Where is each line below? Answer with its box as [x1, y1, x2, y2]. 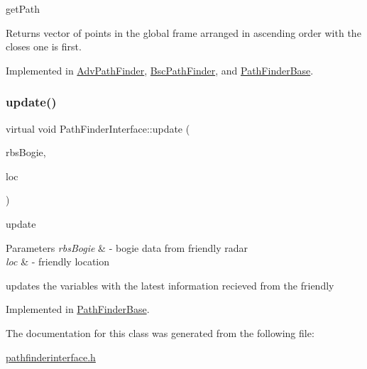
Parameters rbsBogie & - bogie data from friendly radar [6, 240, 248, 255]
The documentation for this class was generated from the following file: [6, 325, 314, 340]
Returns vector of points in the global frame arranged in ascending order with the [6, 25, 361, 40]
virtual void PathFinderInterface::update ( [6, 121, 190, 136]
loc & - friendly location [6, 254, 110, 269]
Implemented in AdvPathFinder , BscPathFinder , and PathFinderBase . [6, 62, 314, 77]
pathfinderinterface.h [6, 349, 96, 364]
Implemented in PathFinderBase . [6, 302, 150, 316]
